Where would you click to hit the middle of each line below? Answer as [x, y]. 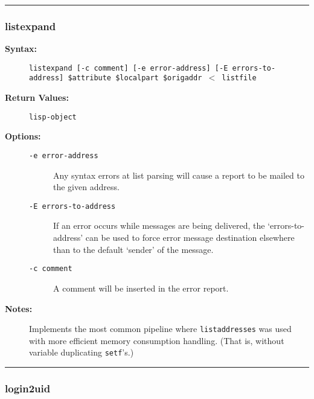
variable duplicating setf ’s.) [82, 352]
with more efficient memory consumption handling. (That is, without [157, 340]
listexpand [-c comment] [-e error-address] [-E [129, 68]
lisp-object [53, 117]
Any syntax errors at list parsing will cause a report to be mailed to [179, 175]
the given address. [86, 187]
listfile [239, 78]
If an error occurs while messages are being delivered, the [159, 225]
